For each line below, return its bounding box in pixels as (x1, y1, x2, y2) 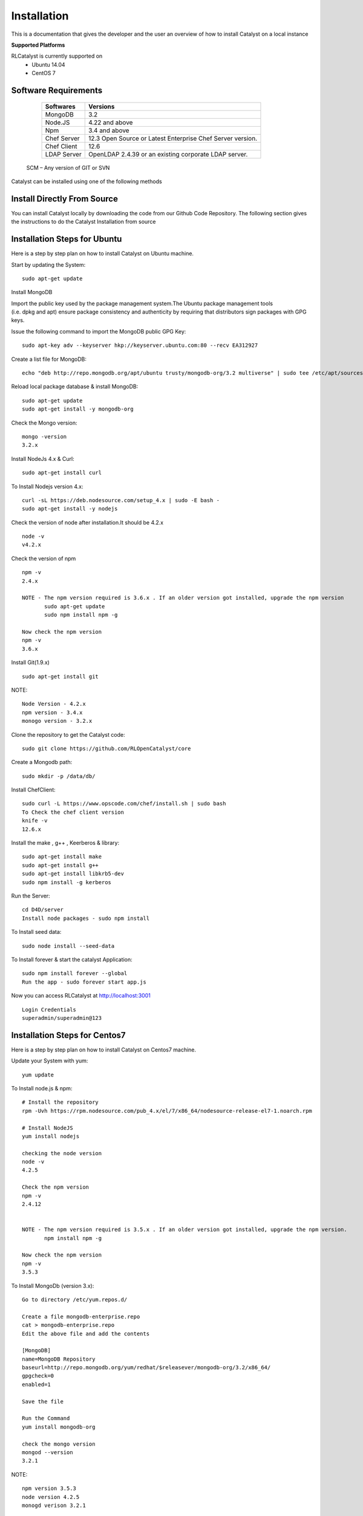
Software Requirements (11, 85, 103, 95)
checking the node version (22, 1150, 102, 1156)
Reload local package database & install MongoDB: (11, 383, 139, 391)
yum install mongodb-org (22, 1423, 96, 1430)
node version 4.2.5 (22, 1494, 80, 1500)
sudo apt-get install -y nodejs (22, 505, 118, 512)
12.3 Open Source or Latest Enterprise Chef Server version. (88, 134, 258, 143)
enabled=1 (22, 1381, 51, 1388)
